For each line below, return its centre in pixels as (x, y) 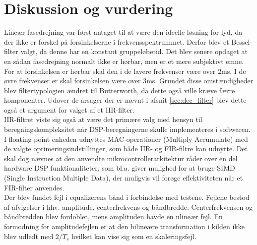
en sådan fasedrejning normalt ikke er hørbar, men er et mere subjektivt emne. (124, 61)
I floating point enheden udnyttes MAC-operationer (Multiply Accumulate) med (126, 139)
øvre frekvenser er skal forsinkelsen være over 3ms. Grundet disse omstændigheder (129, 81)
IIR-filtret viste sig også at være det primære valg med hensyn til (103, 119)
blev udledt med (29, 236)
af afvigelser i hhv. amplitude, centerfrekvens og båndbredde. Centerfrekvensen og (128, 207)
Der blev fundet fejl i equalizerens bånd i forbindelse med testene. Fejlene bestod (127, 197)
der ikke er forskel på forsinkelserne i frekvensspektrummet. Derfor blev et (117, 41)
